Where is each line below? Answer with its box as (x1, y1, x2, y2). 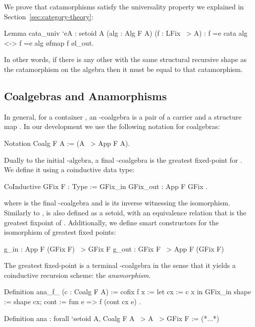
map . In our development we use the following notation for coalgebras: (4, 121, 220, 131)
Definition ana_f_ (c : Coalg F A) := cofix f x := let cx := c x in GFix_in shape (4, 286, 251, 297)
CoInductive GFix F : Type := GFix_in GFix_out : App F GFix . (4, 181, 208, 191)
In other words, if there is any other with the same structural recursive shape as (4, 54, 247, 65)
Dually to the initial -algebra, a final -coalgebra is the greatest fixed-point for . (4, 154, 243, 165)
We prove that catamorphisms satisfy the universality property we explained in (4, 1, 244, 11)
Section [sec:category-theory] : (4, 11, 94, 21)
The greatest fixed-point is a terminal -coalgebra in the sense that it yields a (4, 260, 236, 270)
